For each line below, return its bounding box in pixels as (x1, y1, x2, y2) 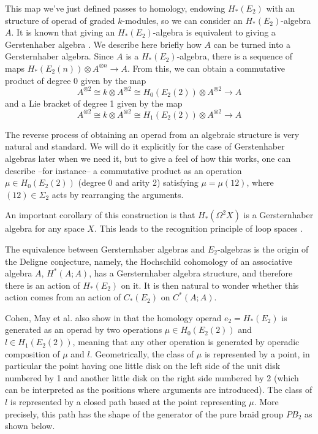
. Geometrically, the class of (89, 347, 194, 360)
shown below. (5, 419, 55, 432)
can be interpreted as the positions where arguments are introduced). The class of (5, 383, 312, 396)
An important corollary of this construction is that (5, 208, 195, 221)
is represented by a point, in (204, 347, 310, 360)
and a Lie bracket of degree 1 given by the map (5, 96, 183, 109)
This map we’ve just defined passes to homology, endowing (5, 2, 225, 14)
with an (266, 2, 295, 14)
